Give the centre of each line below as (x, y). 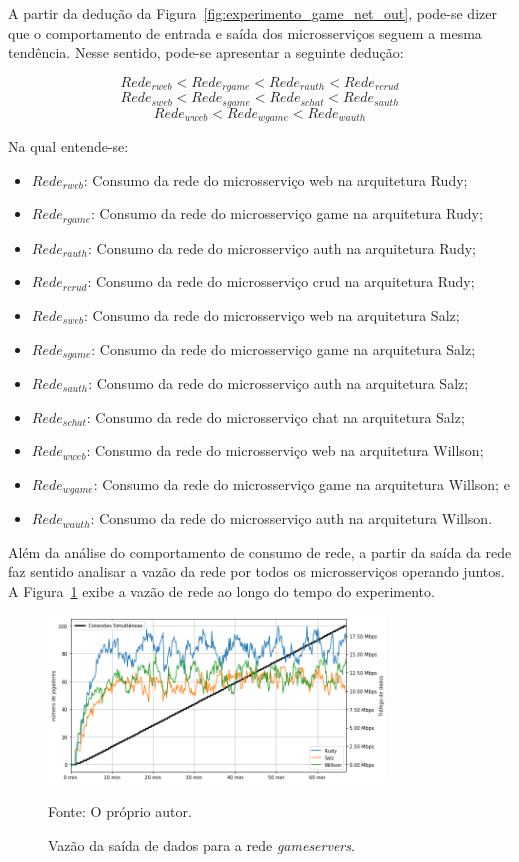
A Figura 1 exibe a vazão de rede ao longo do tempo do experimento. (221, 591)
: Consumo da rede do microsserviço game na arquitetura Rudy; (287, 213)
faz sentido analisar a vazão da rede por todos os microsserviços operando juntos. (256, 571)
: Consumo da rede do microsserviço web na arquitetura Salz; (271, 314)
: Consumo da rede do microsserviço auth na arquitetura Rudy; (281, 247)
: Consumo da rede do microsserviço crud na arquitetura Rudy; (281, 281)
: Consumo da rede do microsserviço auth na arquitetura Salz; (278, 383)
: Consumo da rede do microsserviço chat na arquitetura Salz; (275, 416)
